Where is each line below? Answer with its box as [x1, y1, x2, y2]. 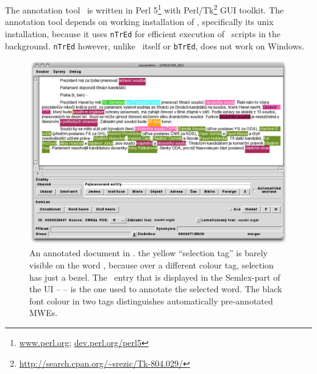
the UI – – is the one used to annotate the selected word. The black [29, 282, 282, 295]
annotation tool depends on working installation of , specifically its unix [5, 15, 274, 28]
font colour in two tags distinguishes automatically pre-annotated [29, 294, 273, 307]
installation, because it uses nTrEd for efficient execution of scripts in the [5, 27, 281, 40]
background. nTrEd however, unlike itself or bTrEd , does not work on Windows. [5, 39, 305, 52]
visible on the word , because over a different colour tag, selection [29, 258, 274, 271]
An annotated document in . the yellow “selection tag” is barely [29, 246, 268, 259]
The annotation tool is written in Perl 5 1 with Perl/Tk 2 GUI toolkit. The [5, 2, 284, 16]
